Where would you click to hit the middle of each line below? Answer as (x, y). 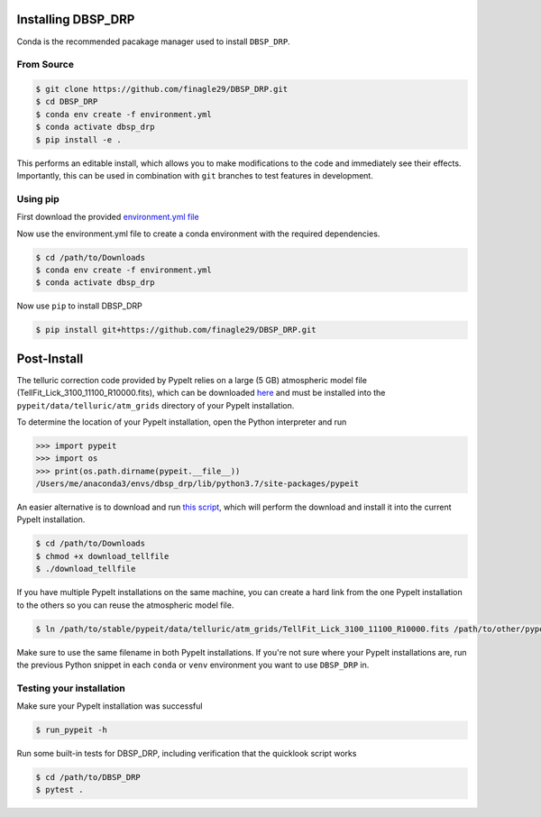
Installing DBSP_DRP (76, 19)
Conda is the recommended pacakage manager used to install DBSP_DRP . (153, 41)
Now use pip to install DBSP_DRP (80, 306)
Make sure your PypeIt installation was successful (110, 706)
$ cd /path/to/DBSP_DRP (88, 777)
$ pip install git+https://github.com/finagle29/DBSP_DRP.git (176, 330)
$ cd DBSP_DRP (67, 102)
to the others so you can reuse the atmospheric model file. (125, 605)
